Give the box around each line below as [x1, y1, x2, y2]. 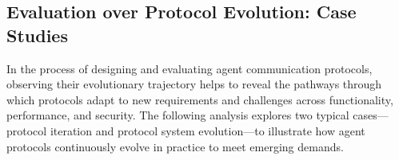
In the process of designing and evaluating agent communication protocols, [6, 60, 373, 76]
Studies [6, 22, 68, 47]
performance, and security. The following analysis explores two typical [6, 107, 349, 123]
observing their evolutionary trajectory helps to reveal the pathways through [6, 76, 382, 92]
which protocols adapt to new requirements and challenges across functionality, [6, 91, 393, 107]
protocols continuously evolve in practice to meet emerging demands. [6, 138, 344, 154]
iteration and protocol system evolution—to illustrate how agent [50, 122, 365, 139]
